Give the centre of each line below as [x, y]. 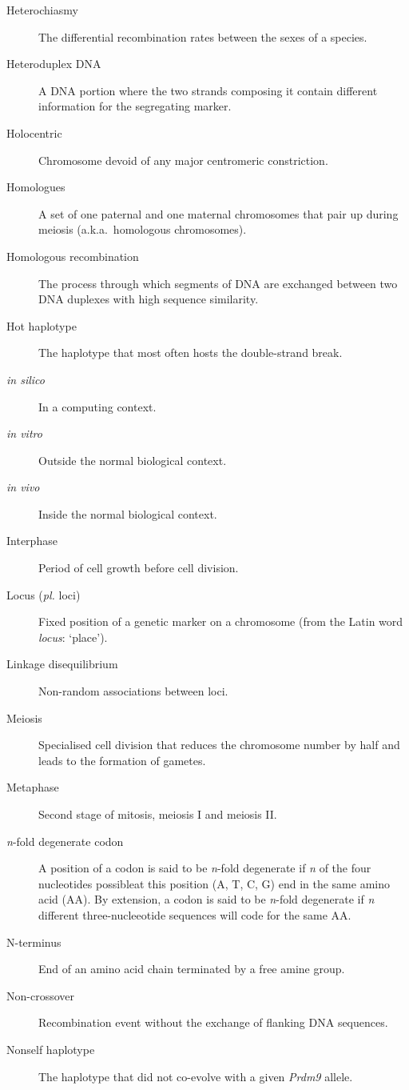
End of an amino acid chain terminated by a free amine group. [192, 969]
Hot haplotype [42, 325]
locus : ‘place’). [73, 637]
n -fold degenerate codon [65, 841]
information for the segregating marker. [135, 106]
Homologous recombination [73, 256]
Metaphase [33, 787]
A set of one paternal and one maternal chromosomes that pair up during [218, 213]
